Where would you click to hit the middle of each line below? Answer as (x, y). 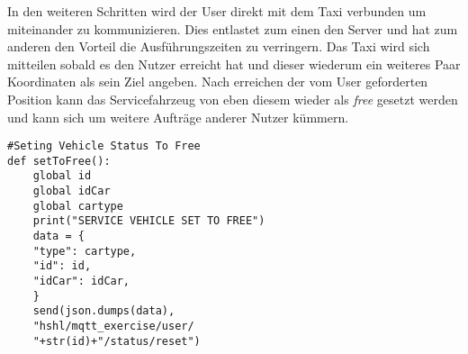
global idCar (72, 191)
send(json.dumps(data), (104, 311)
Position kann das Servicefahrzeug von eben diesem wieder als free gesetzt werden (233, 99)
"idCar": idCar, (81, 281)
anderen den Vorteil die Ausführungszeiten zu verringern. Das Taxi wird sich (219, 46)
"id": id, (62, 266)
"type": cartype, (85, 251)
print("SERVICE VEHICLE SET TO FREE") (149, 221)
